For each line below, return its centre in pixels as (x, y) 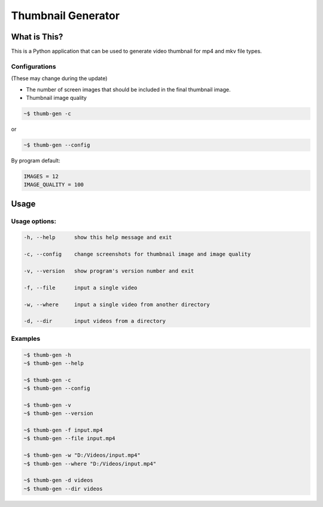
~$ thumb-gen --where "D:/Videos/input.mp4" (90, 464)
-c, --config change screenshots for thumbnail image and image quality (137, 254)
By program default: (36, 160)
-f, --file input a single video (80, 288)
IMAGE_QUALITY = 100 (54, 185)
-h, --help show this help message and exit (98, 237)
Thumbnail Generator (65, 16)
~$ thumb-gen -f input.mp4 (63, 430)
